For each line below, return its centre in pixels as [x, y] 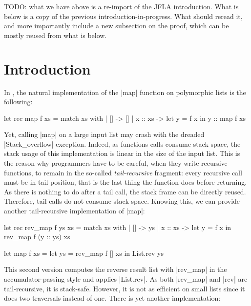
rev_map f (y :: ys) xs [37, 237]
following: [18, 102]
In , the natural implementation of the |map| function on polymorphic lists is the [125, 92]
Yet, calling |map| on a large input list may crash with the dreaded [104, 134]
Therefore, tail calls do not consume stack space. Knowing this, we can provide [122, 201]
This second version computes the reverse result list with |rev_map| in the [115, 269]
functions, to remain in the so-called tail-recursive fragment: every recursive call [123, 172]
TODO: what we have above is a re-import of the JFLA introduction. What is [121, 6]
